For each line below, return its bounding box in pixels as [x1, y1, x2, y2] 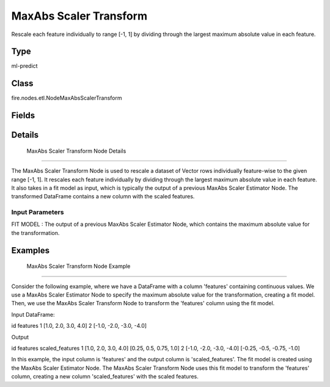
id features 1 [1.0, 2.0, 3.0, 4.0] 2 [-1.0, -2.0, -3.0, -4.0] [11, 322, 147, 330]
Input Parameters [11, 208, 64, 217]
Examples [11, 245, 50, 256]
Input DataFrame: [11, 311, 55, 318]
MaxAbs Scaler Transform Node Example [26, 262, 131, 270]
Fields [11, 110, 35, 121]
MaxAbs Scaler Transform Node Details [26, 147, 127, 154]
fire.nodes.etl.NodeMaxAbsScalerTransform [11, 95, 122, 102]
